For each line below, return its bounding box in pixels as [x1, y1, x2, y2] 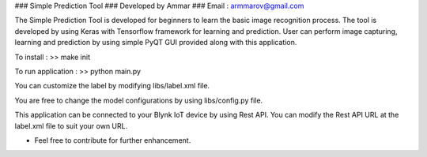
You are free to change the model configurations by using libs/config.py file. [14, 95, 263, 105]
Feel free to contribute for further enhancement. [34, 135, 191, 145]
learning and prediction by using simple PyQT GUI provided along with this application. [14, 38, 297, 47]
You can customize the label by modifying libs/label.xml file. [14, 81, 210, 91]
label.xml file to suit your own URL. [14, 121, 128, 130]
